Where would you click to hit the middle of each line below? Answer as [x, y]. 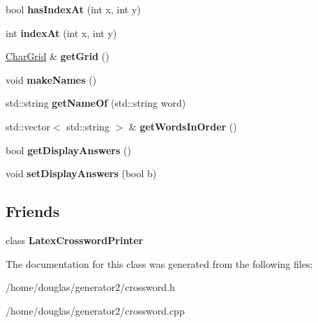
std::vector [28, 126]
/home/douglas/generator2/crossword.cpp [95, 310]
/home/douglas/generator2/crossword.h [90, 287]
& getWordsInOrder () [183, 126]
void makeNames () [51, 79]
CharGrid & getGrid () [58, 56]
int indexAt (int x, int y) [61, 32]
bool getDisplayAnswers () [68, 150]
